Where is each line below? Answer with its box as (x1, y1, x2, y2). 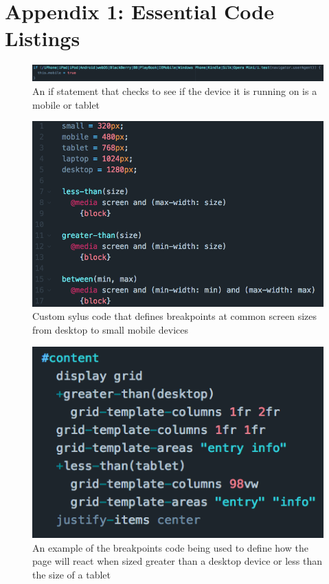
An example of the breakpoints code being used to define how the (32, 540, 308, 554)
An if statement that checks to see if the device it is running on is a (32, 83, 317, 98)
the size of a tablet (32, 567, 111, 581)
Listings (5, 24, 80, 52)
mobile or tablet (32, 97, 100, 111)
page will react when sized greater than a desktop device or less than (32, 554, 322, 568)
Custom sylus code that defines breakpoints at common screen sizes (32, 309, 317, 323)
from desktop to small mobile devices (32, 322, 188, 336)
